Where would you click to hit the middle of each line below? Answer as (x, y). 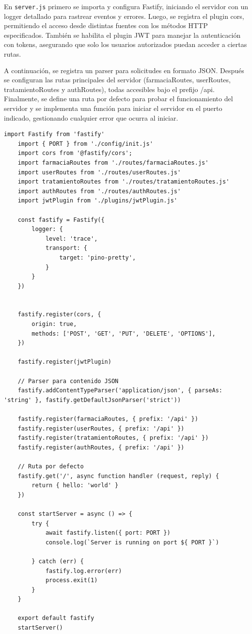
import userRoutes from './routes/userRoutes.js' (99, 172)
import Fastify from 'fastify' (54, 134)
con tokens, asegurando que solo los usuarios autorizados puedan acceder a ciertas (126, 44)
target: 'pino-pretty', (98, 257)
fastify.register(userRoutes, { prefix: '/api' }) (101, 428)
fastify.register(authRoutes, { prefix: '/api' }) (101, 447)
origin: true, (54, 324)
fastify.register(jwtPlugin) (64, 362)
